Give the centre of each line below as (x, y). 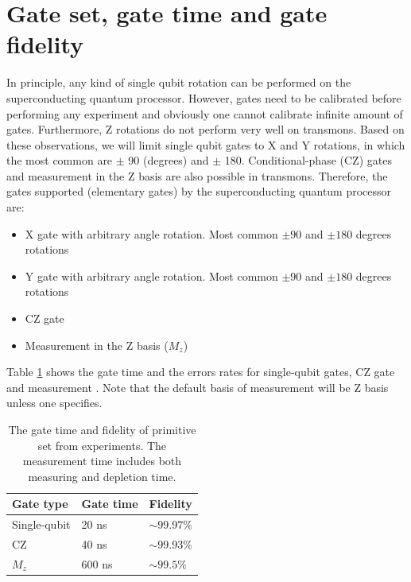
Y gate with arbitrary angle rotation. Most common (151, 275)
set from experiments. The (102, 445)
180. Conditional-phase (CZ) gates (308, 160)
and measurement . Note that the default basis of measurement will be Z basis (198, 387)
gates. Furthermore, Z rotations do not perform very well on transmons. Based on (205, 129)
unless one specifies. (54, 403)
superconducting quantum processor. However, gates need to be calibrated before (204, 97)
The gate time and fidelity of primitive (102, 429)
